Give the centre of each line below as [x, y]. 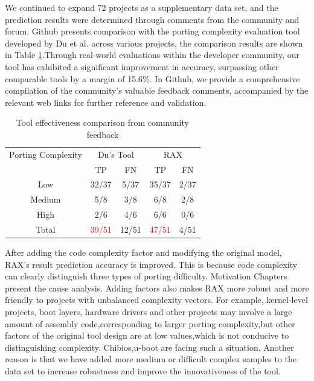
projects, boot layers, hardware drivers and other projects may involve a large [149, 312]
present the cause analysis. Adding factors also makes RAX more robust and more [157, 288]
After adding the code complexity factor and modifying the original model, [143, 252]
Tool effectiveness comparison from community [102, 122]
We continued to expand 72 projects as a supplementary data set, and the [142, 7]
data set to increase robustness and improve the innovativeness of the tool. [143, 371]
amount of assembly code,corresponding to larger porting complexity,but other [150, 323]
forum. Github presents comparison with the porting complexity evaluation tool [152, 31]
